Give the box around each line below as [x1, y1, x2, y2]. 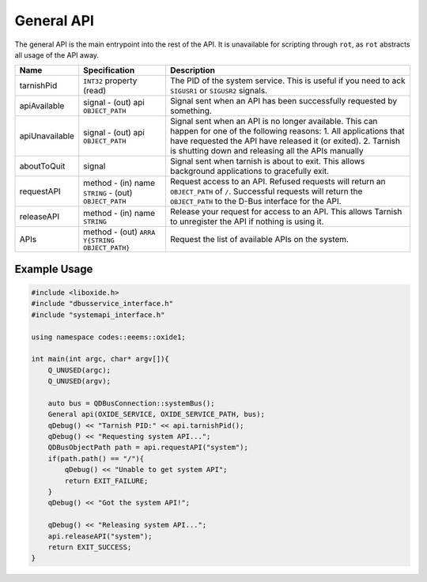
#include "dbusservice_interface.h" [31, 299, 174, 308]
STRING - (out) [83, 187, 133, 198]
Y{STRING [83, 236, 115, 245]
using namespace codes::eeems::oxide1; [31, 332, 186, 342]
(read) [83, 85, 107, 96]
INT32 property [83, 75, 138, 86]
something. [170, 105, 213, 116]
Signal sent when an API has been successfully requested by [170, 96, 398, 107]
